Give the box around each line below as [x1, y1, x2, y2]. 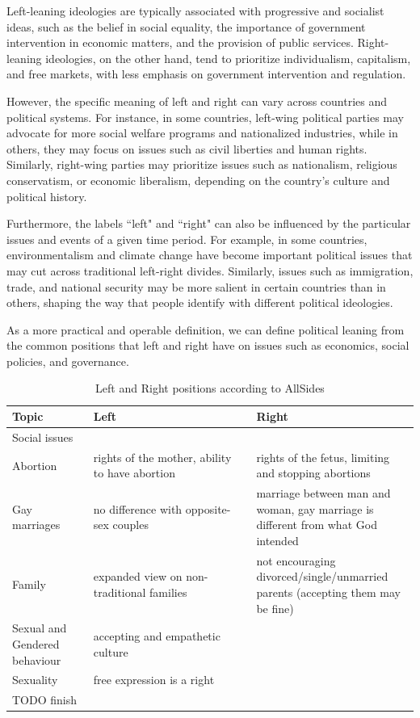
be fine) [256, 599, 294, 616]
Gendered [12, 636, 60, 653]
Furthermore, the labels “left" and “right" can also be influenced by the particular [6, 215, 411, 232]
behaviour [12, 651, 61, 668]
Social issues [12, 428, 73, 445]
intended [256, 531, 299, 548]
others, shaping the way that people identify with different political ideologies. [6, 294, 393, 311]
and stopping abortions [256, 464, 371, 481]
